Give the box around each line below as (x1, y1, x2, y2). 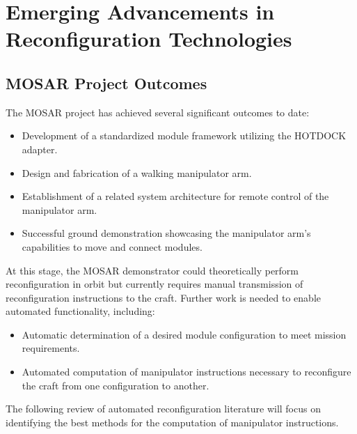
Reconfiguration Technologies (6, 24, 292, 53)
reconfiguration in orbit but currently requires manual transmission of (6, 277, 303, 291)
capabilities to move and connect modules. (22, 239, 203, 254)
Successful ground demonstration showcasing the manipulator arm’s (22, 226, 311, 240)
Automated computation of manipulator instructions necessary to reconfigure (22, 364, 351, 379)
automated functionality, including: (6, 304, 155, 318)
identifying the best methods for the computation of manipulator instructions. (6, 414, 339, 429)
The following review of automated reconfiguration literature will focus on (6, 401, 321, 416)
